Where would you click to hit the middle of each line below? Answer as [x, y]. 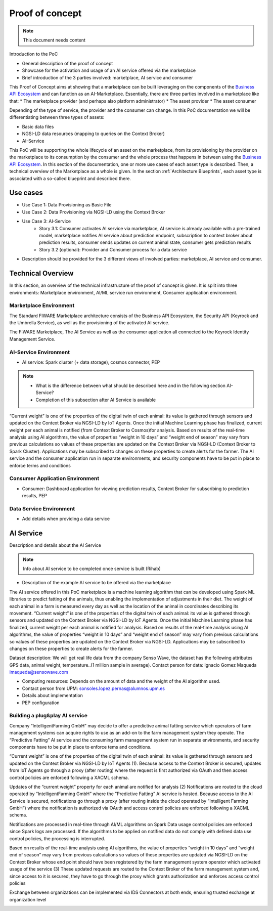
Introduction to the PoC [34, 54]
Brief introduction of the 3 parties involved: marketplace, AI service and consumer [107, 77]
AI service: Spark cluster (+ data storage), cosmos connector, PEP [91, 362]
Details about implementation [53, 696]
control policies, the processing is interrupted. [57, 838]
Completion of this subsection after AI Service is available [96, 400]
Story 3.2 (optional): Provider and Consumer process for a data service [113, 249]
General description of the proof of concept [67, 63]
